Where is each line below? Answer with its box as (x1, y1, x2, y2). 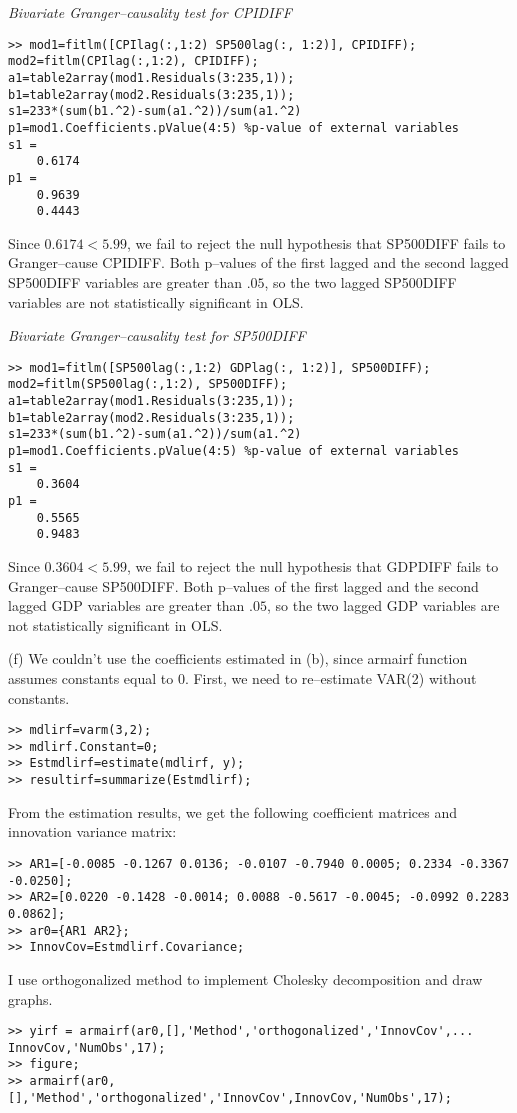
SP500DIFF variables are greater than (8, 272, 242, 292)
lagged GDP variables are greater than (8, 595, 245, 616)
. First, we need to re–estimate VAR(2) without (184, 667, 477, 688)
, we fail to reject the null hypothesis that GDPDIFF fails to (127, 556, 499, 576)
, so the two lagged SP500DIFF (264, 272, 457, 292)
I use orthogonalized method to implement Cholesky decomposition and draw (8, 968, 483, 989)
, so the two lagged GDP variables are (266, 595, 500, 616)
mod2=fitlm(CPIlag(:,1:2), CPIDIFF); (8, 54, 259, 69)
